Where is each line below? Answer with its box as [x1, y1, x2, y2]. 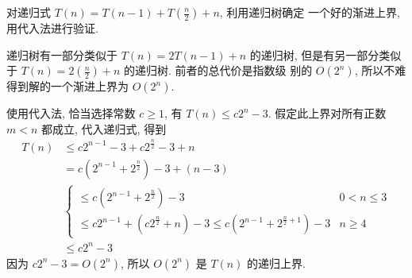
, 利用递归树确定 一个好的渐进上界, [219, 4, 400, 20]
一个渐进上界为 [50, 78, 129, 95]
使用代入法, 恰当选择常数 [6, 105, 136, 122]
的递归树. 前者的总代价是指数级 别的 [123, 62, 313, 79]
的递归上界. [247, 254, 306, 271]
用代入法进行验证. [6, 20, 98, 36]
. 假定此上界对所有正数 [268, 105, 387, 122]
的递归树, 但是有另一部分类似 [249, 46, 402, 63]
